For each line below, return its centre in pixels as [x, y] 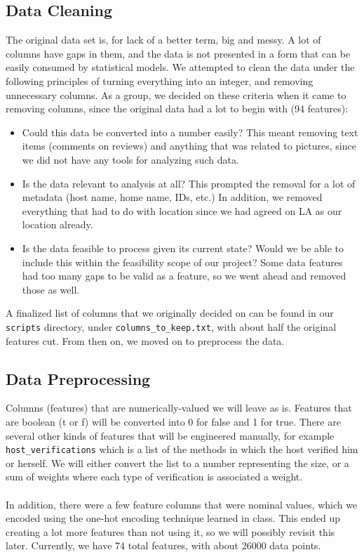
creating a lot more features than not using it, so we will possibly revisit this [170, 531]
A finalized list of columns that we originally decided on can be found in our [170, 313]
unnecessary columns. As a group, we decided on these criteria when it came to [176, 94]
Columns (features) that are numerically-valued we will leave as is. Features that [179, 408]
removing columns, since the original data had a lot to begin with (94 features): [177, 109]
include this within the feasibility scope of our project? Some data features [182, 262]
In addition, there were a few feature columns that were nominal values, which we [182, 504]
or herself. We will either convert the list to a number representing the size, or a [177, 463]
